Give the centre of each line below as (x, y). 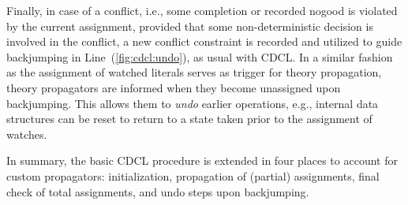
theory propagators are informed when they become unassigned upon (174, 87)
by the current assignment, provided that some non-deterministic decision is (190, 26)
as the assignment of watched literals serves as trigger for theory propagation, (194, 72)
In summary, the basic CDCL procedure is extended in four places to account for (202, 160)
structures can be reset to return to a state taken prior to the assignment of (189, 119)
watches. (27, 134)
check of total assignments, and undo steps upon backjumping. (158, 191)
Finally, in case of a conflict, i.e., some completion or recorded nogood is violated (202, 10)
